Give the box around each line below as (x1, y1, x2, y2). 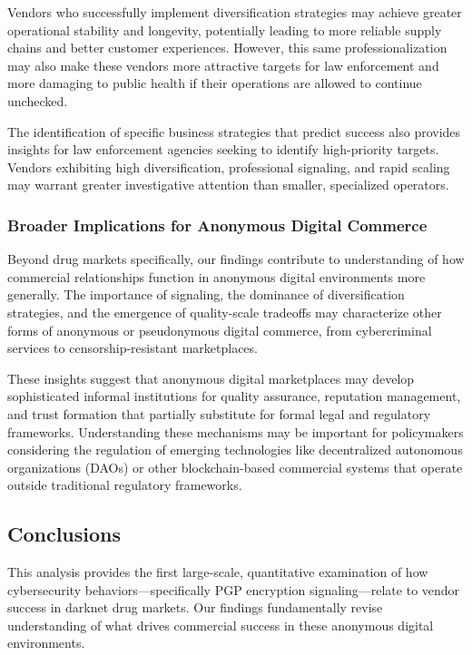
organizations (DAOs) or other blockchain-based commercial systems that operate (7, 457, 463, 476)
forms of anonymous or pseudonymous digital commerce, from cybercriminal (7, 320, 432, 339)
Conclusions (7, 520, 122, 548)
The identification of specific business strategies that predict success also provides (7, 122, 461, 141)
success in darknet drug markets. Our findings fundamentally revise (7, 598, 383, 617)
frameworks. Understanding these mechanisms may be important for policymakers (7, 422, 464, 441)
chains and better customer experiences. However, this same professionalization (7, 38, 447, 57)
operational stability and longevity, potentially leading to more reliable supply (7, 20, 442, 39)
